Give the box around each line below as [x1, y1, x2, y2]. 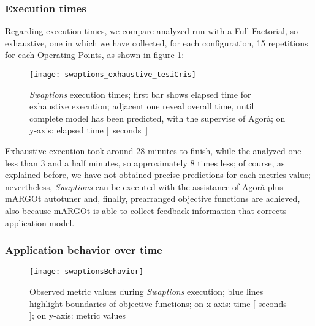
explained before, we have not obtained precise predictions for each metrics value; [5, 168, 311, 181]
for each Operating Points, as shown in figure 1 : [5, 48, 184, 61]
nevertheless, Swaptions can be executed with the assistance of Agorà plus [5, 180, 283, 193]
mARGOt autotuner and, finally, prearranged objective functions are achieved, [5, 192, 300, 205]
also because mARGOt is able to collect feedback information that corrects [5, 204, 287, 217]
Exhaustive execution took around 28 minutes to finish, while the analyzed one [5, 144, 302, 157]
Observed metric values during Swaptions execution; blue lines [29, 285, 264, 298]
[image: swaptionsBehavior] [29, 267, 144, 276]
